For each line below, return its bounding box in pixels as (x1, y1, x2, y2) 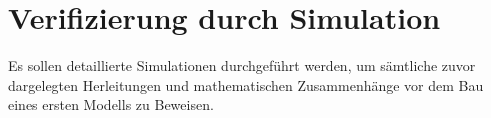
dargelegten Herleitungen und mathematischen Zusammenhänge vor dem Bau (8, 74, 484, 95)
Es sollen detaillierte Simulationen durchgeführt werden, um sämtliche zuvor (8, 55, 476, 76)
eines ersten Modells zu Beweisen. (8, 94, 214, 115)
